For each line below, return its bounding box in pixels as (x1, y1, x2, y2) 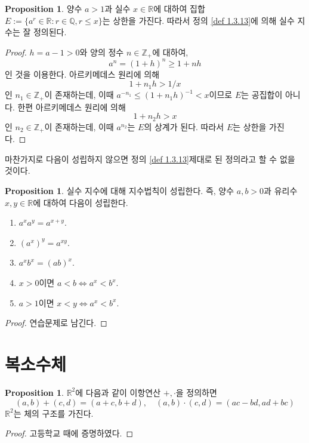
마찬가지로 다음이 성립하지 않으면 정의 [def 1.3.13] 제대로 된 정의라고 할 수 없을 (5, 152, 295, 165)
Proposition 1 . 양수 (5, 2, 82, 14)
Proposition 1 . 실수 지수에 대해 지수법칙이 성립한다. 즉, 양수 (5, 184, 234, 197)
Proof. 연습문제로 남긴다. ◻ (5, 316, 107, 329)
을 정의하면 (175, 386, 217, 398)
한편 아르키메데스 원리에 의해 (17, 100, 126, 113)
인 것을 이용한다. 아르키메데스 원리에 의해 (5, 67, 160, 80)
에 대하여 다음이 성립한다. (33, 196, 128, 208)
